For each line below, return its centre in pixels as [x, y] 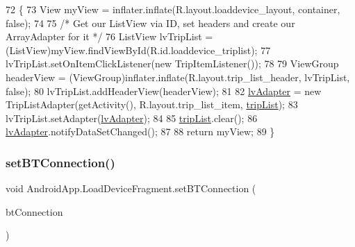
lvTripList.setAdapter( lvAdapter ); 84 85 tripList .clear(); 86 [132, 118]
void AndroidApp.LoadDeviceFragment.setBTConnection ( [131, 188]
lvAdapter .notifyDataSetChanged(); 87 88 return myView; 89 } [140, 131]
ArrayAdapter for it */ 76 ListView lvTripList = [109, 36]
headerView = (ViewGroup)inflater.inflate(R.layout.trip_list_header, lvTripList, [178, 77]
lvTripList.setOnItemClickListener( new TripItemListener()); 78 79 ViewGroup [172, 63]
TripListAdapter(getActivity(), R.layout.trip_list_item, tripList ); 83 [152, 104]
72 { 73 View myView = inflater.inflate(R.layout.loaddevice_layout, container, [173, 9]
